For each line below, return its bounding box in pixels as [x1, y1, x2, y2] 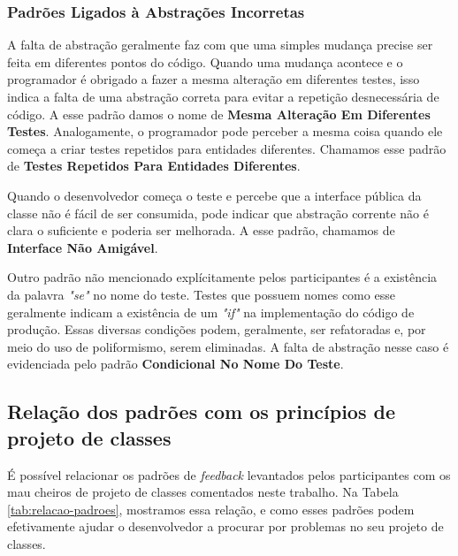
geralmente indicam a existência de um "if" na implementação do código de [7, 302, 415, 321]
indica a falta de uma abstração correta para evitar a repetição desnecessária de [7, 88, 439, 105]
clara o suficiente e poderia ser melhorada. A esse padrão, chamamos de [7, 221, 395, 240]
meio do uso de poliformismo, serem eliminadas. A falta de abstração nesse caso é [7, 337, 449, 355]
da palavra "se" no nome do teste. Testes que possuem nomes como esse [7, 285, 395, 303]
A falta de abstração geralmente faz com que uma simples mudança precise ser [7, 35, 433, 54]
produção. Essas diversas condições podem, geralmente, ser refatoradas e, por [7, 320, 426, 339]
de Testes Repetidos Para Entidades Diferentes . [7, 156, 301, 175]
